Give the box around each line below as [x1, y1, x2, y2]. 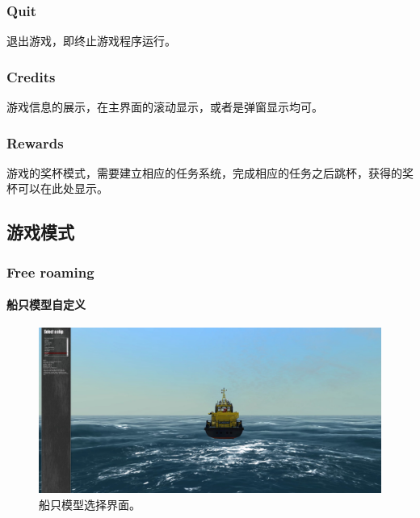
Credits [6, 66, 56, 86]
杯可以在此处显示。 [6, 180, 108, 197]
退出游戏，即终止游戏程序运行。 [6, 32, 176, 49]
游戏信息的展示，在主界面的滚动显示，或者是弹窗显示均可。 [6, 98, 323, 115]
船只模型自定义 [6, 296, 86, 313]
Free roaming [6, 261, 94, 282]
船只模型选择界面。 [39, 495, 141, 512]
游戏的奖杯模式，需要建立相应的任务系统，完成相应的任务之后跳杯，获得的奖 [6, 164, 414, 181]
